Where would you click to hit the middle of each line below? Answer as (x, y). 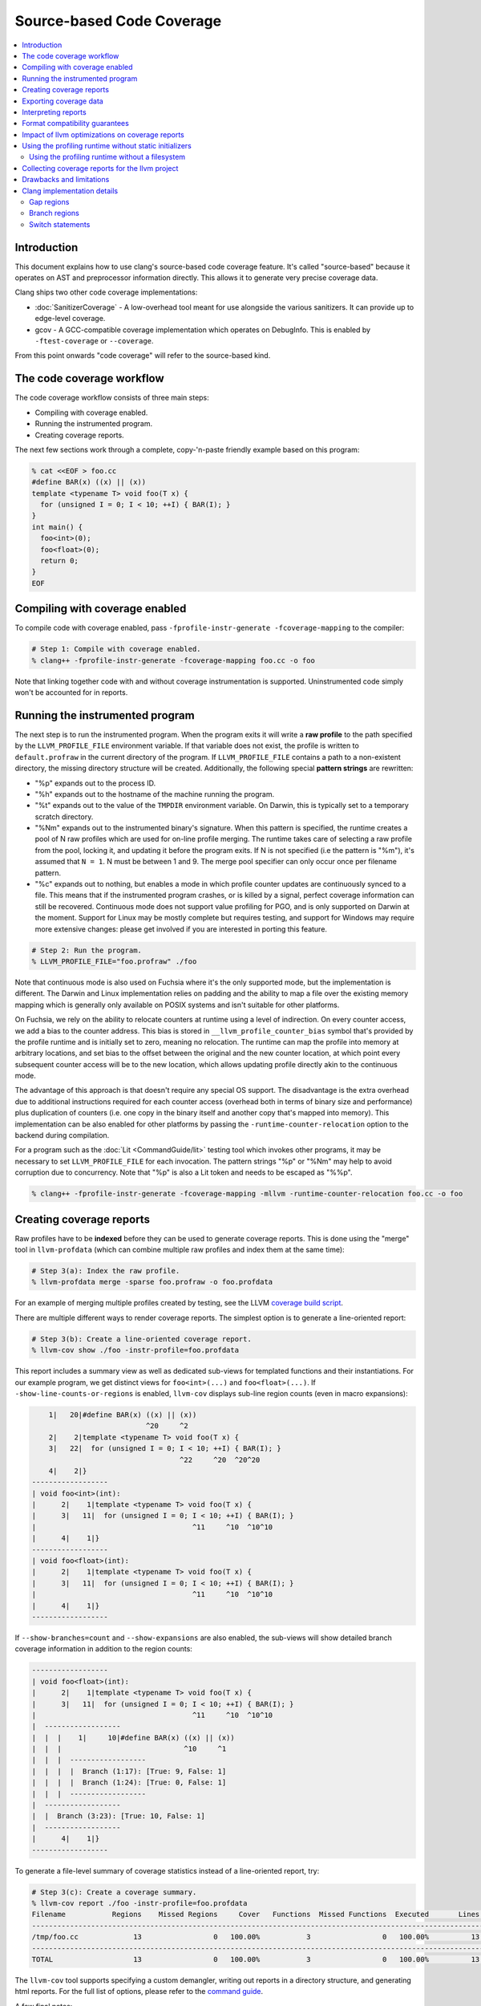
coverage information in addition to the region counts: (103, 1649)
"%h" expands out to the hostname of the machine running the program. (155, 794)
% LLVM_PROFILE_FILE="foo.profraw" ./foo (114, 961)
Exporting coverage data (63, 101)
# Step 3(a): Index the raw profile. (106, 1271)
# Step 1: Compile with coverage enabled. (116, 649)
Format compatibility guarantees (76, 124)
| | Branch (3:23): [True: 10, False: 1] (119, 1816)
